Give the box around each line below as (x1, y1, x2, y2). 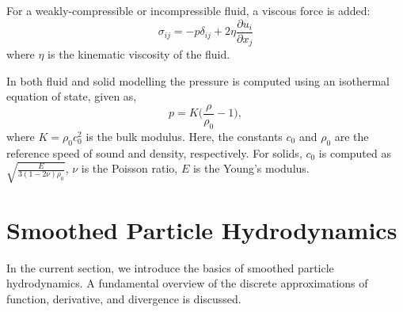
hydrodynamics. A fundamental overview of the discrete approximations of (6, 275, 368, 291)
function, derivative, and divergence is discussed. (6, 290, 241, 306)
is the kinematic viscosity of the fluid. (48, 46, 230, 63)
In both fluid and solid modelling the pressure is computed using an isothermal (6, 72, 390, 89)
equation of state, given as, (6, 88, 137, 105)
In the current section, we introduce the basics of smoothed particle (6, 259, 334, 276)
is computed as (318, 144, 391, 161)
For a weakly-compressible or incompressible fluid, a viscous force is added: (6, 2, 371, 18)
